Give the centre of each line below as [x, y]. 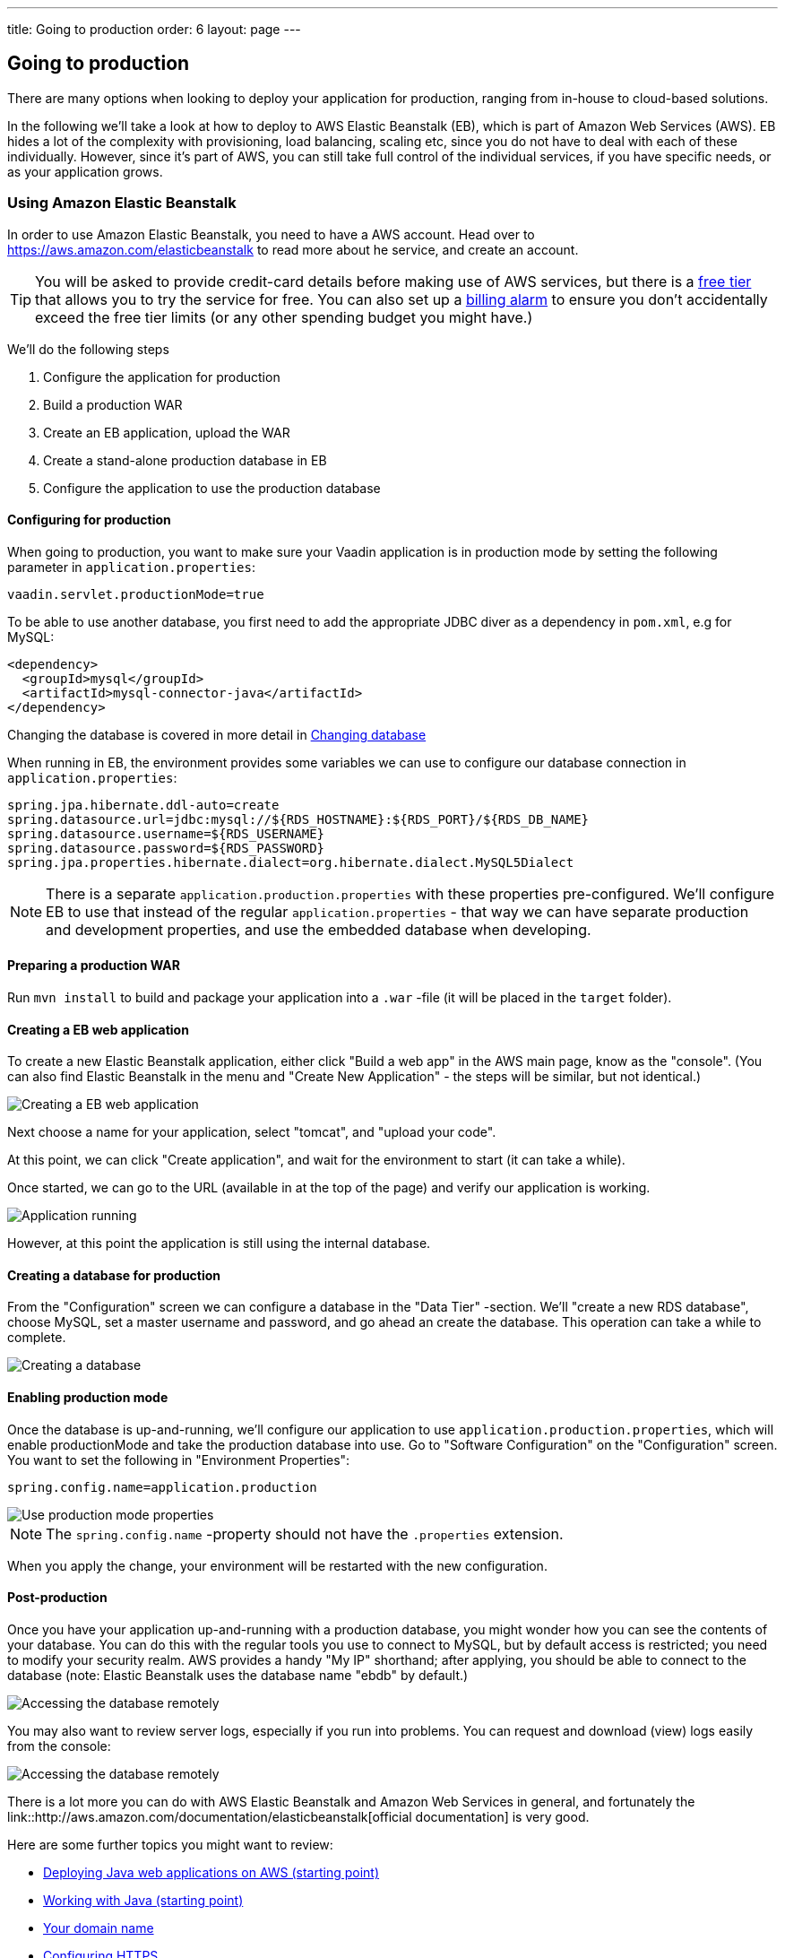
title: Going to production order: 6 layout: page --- [154, 29]
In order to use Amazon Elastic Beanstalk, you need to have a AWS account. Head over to [271, 234]
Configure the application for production [162, 377]
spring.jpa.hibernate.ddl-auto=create [143, 805]
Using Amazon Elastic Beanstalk [122, 203]
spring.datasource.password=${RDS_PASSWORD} [166, 848]
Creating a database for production [114, 1275]
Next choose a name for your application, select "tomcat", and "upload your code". [252, 1132]
